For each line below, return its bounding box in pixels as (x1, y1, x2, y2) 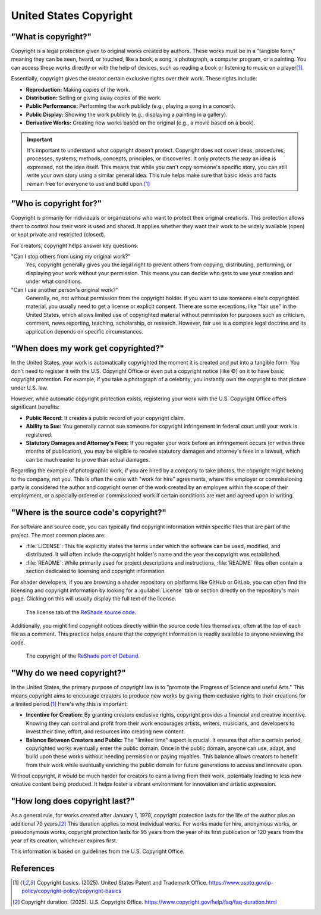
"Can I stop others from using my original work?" (11, 253, 131, 260)
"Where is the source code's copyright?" (11, 508, 166, 518)
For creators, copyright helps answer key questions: (11, 242, 139, 249)
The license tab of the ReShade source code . (26, 608, 137, 616)
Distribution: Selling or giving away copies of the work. (26, 94, 162, 101)
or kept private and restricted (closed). (11, 231, 106, 238)
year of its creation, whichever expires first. (11, 837, 118, 844)
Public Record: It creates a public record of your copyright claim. (26, 414, 185, 421)
